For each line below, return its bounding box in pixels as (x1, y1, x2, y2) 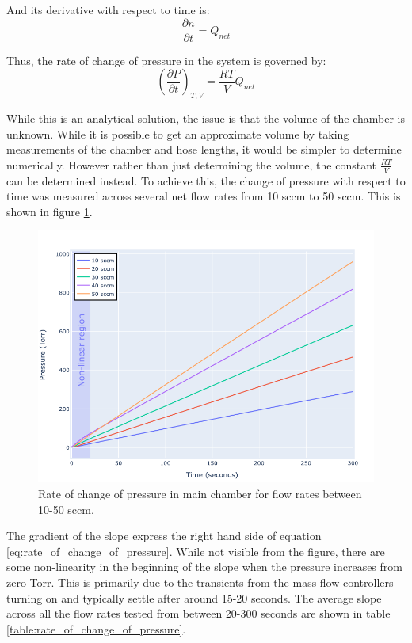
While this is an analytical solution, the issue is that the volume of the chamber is (6, 110, 406, 127)
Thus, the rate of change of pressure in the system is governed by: (6, 51, 326, 68)
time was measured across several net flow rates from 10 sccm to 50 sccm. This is (6, 188, 401, 204)
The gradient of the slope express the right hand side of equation (6, 527, 322, 544)
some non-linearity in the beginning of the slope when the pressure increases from (6, 558, 402, 575)
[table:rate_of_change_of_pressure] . (6, 620, 186, 637)
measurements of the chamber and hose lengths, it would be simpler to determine (6, 141, 402, 158)
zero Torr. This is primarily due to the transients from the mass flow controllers (6, 574, 394, 590)
